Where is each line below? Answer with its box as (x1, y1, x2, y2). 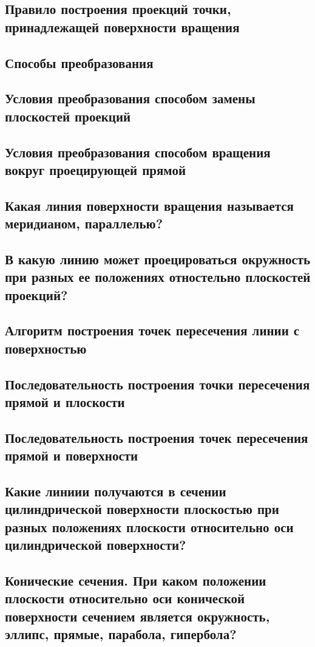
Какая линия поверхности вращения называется (5, 196, 294, 214)
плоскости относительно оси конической (5, 589, 245, 608)
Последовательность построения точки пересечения (5, 374, 310, 393)
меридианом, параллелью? (5, 214, 163, 233)
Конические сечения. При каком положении (5, 570, 266, 589)
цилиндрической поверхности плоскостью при (5, 499, 279, 518)
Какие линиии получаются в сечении (5, 481, 226, 500)
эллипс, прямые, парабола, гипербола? (5, 625, 237, 643)
